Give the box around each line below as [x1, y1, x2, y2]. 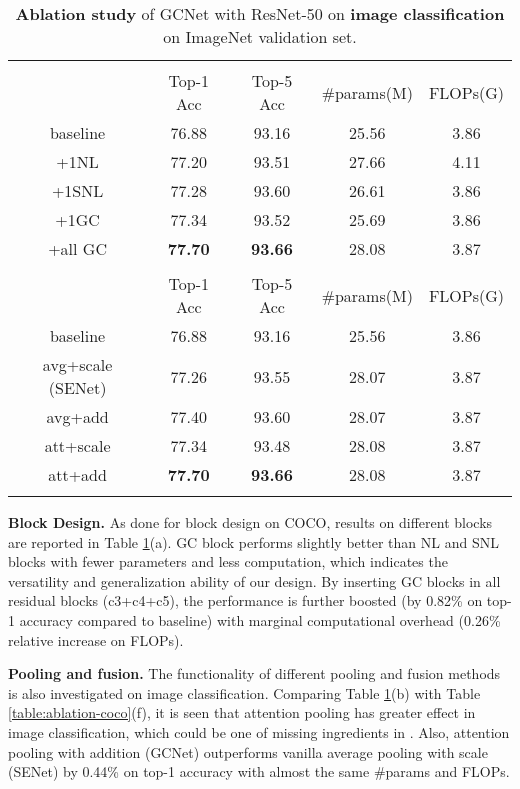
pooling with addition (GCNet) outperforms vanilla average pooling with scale [8, 741, 488, 762]
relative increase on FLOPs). [8, 629, 184, 650]
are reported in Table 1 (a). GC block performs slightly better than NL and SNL [8, 531, 499, 552]
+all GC [48, 237, 107, 260]
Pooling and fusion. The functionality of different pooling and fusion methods [8, 663, 501, 684]
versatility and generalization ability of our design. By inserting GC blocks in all [8, 570, 501, 591]
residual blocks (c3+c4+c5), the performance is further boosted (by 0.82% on [8, 590, 483, 611]
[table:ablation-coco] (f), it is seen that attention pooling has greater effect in [8, 702, 476, 723]
